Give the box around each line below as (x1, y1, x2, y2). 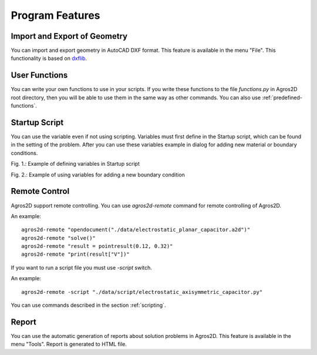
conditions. (11, 149, 38, 156)
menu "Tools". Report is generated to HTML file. (11, 341, 127, 348)
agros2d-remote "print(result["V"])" (21, 251, 130, 258)
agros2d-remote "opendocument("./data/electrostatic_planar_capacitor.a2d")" (21, 226, 251, 233)
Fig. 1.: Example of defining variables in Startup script (11, 160, 140, 168)
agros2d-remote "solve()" (21, 235, 96, 241)
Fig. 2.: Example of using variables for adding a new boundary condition (11, 171, 185, 178)
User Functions (11, 71, 68, 81)
